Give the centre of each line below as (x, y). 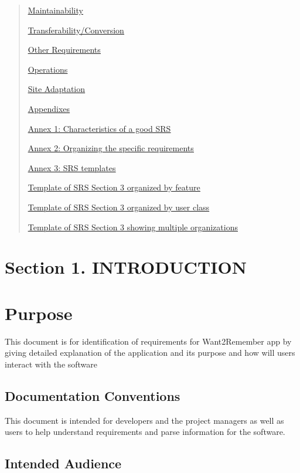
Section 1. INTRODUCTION (126, 267)
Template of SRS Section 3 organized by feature (114, 187)
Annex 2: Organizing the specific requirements (111, 148)
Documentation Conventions (93, 395)
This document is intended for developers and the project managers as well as (144, 420)
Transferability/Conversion (76, 30)
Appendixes (49, 108)
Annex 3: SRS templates (72, 167)
